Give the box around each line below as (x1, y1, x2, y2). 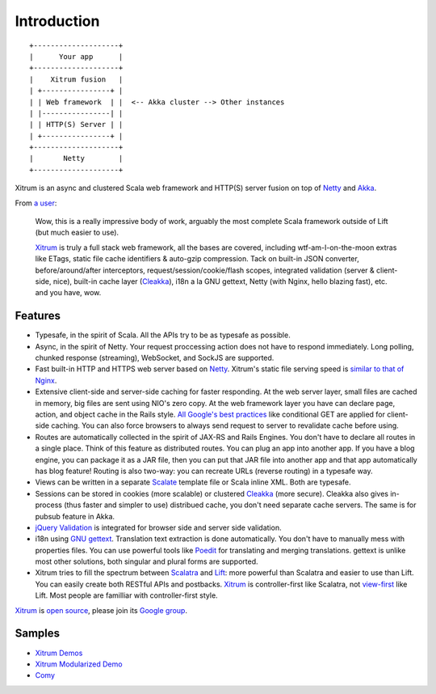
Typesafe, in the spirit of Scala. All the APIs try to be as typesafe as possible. (35, 330, 291, 340)
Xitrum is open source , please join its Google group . (15, 605, 187, 615)
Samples (15, 627, 61, 641)
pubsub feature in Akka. (35, 511, 115, 521)
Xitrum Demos (35, 648, 83, 658)
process (35, 500, 62, 510)
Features (15, 309, 61, 323)
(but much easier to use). (35, 227, 119, 238)
